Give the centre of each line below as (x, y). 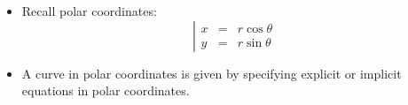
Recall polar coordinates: (89, 11)
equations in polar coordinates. (106, 90)
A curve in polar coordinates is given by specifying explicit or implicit (212, 73)
